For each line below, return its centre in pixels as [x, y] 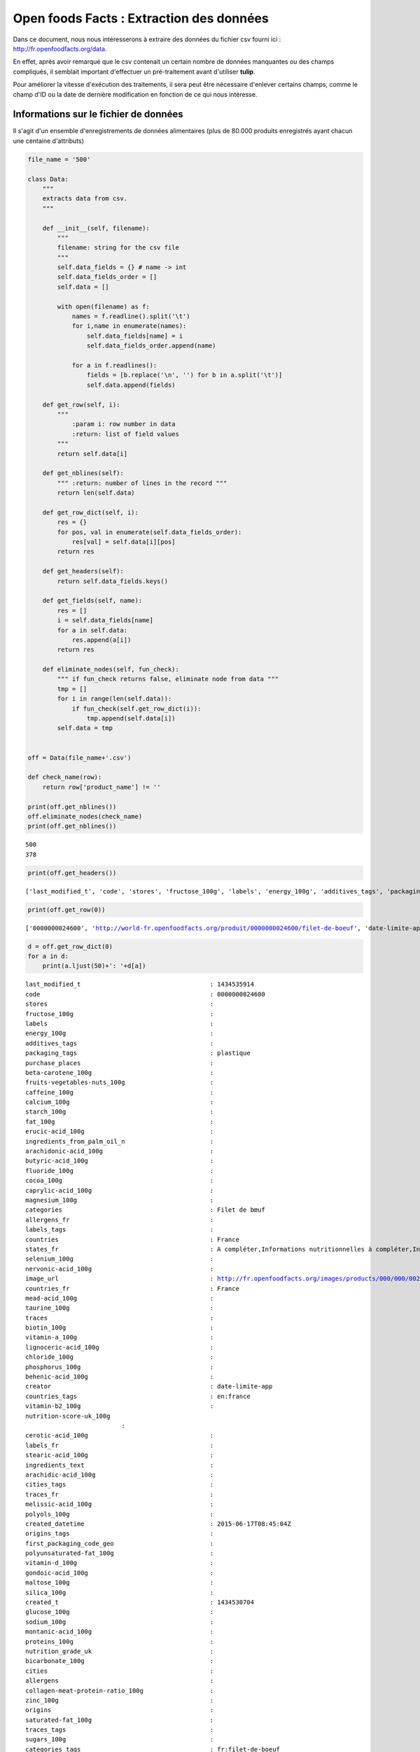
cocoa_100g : [119, 1180]
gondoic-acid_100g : [119, 1573]
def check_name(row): [65, 777]
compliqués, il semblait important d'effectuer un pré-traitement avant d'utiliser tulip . [134, 71]
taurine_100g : [119, 1308]
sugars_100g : [119, 1739]
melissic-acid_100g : [119, 1504]
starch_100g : [119, 1112]
